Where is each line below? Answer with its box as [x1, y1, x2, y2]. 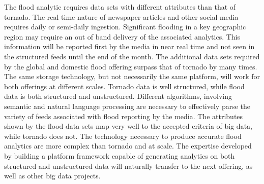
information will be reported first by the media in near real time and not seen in [4, 41, 255, 52]
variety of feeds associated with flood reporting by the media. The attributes [4, 111, 243, 121]
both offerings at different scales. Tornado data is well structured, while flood [4, 81, 245, 91]
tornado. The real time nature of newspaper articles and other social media [4, 11, 239, 22]
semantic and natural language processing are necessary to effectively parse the [4, 100, 250, 111]
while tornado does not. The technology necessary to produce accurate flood [4, 130, 242, 141]
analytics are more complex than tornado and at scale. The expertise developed [4, 140, 252, 151]
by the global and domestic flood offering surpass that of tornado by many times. [4, 61, 257, 71]
